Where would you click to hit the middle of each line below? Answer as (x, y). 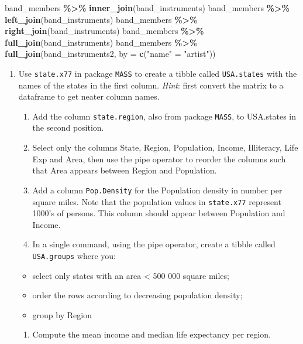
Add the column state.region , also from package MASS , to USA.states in (164, 116)
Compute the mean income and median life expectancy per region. (151, 334)
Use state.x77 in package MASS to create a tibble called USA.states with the (158, 73)
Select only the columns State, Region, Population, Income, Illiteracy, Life (165, 147)
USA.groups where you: (74, 255)
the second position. (68, 127)
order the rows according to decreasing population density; (137, 295)
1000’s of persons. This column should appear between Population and (159, 213)
